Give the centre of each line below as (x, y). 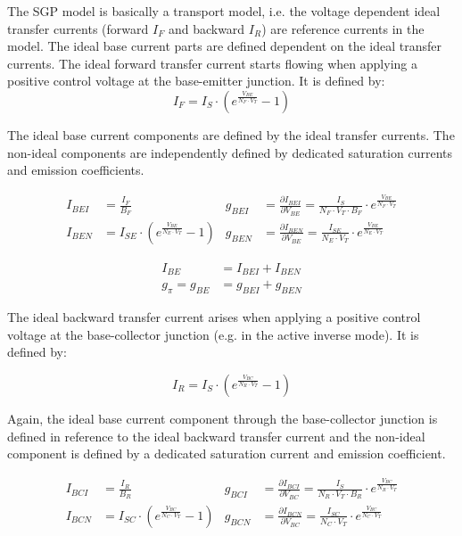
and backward (206, 28)
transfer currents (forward (78, 28)
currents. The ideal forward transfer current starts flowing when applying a (212, 63)
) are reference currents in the (343, 28)
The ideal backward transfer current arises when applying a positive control (214, 317)
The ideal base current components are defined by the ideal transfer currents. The (231, 134)
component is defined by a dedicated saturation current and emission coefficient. (227, 454)
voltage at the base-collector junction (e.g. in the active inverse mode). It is (213, 334)
